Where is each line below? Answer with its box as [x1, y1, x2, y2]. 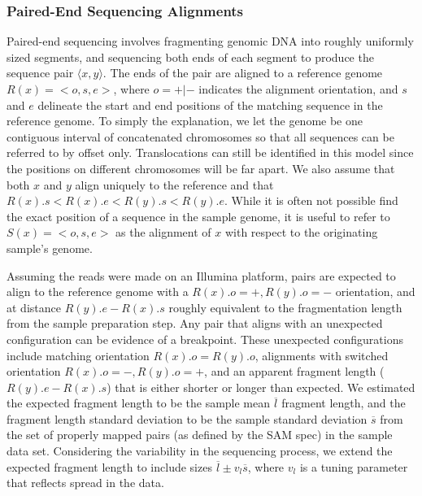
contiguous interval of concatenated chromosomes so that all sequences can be [7, 128, 394, 145]
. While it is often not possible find [224, 192, 398, 209]
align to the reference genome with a [7, 283, 189, 300]
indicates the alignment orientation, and [198, 80, 398, 97]
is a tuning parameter [299, 458, 408, 475]
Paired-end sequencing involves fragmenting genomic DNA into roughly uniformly [7, 33, 414, 50]
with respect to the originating [224, 224, 378, 241]
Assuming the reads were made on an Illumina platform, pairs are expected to [7, 267, 396, 284]
